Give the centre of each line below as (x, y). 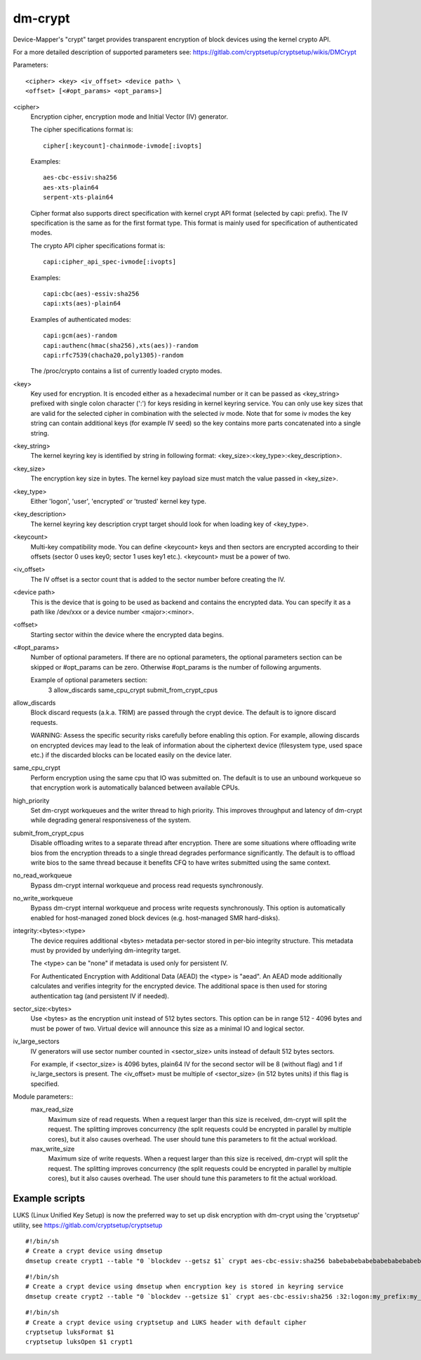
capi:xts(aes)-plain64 (82, 303)
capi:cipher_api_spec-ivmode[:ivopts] (110, 262)
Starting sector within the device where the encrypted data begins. (127, 634)
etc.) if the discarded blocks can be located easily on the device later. (131, 754)
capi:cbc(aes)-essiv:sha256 (91, 294)
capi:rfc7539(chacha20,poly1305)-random (113, 355)
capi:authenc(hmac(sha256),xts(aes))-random (121, 345)
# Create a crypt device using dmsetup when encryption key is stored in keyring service (185, 1287)
